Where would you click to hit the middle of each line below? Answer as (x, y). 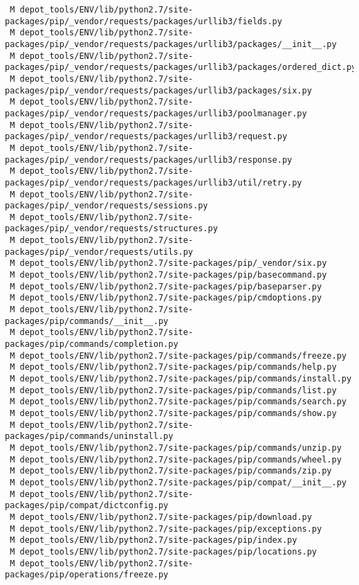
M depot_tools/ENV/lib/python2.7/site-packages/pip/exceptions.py (166, 529)
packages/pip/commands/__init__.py (87, 321)
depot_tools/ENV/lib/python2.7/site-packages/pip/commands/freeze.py (183, 355)
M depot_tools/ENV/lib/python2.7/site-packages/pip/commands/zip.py (171, 471)
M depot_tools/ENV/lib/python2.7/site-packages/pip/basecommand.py (168, 275)
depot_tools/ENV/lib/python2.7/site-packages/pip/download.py (166, 517)
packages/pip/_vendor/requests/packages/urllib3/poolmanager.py (156, 113)
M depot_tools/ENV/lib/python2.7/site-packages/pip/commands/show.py (173, 413)
